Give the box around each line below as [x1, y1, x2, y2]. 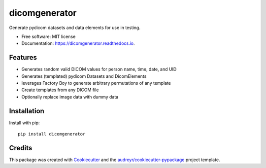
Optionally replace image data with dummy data [21, 94, 119, 100]
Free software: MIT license [21, 34, 76, 39]
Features [9, 53, 37, 62]
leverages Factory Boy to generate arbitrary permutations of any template [21, 80, 171, 86]
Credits [9, 143, 33, 152]
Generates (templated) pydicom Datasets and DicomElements [21, 73, 147, 79]
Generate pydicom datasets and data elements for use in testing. [9, 25, 140, 31]
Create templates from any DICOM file [21, 87, 99, 93]
